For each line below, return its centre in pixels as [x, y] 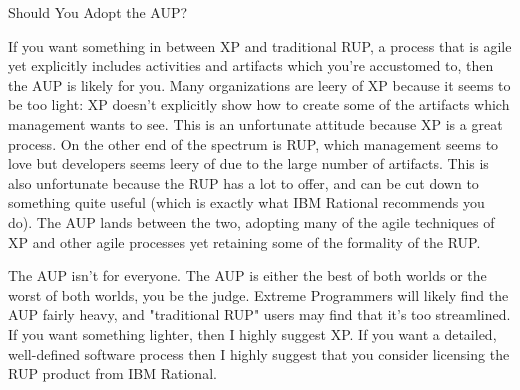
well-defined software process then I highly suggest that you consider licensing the [259, 353]
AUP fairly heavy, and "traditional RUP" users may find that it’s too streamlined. [259, 314]
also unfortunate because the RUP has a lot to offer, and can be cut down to [243, 182]
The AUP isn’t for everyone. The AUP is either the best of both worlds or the [247, 275]
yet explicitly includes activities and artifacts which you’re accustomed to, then [251, 65]
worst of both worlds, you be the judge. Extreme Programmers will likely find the [258, 294]
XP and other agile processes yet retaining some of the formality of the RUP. [244, 241]
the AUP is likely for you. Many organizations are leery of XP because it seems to [259, 84]
